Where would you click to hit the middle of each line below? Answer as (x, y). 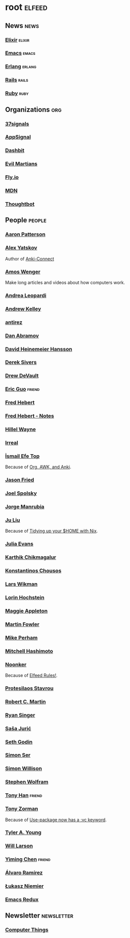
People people (26, 220)
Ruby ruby (17, 93)
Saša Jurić (18, 728)
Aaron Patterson (25, 235)
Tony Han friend (24, 795)
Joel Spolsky (21, 493)
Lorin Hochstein (25, 597)
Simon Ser (18, 755)
